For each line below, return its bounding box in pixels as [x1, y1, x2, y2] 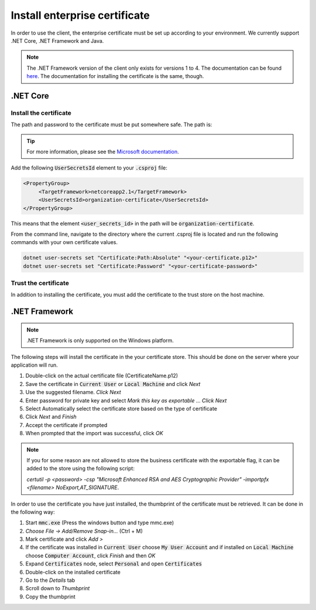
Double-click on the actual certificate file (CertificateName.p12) [25, 372, 178, 379]
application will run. [11, 361, 58, 369]
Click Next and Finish [25, 414, 77, 421]
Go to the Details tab [25, 577, 75, 584]
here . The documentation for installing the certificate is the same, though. [26, 73, 204, 80]
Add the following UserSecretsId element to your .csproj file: [11, 164, 168, 171]
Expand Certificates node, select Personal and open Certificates [25, 560, 202, 567]
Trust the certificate [11, 279, 70, 287]
